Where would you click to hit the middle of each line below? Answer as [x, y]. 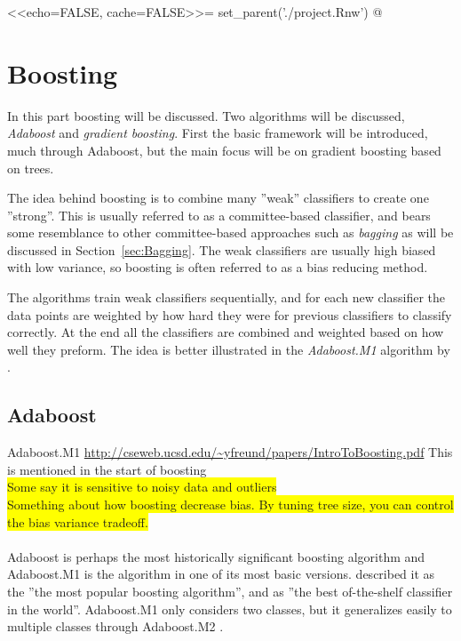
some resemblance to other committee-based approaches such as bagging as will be [230, 232]
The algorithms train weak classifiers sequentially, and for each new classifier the [227, 297]
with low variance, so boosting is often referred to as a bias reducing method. [218, 267]
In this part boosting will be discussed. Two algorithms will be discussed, [206, 115]
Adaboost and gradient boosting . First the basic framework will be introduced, [218, 133]
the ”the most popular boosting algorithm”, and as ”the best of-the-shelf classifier [230, 591]
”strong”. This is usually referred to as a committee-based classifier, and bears [219, 215]
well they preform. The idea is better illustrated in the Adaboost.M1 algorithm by [229, 349]
